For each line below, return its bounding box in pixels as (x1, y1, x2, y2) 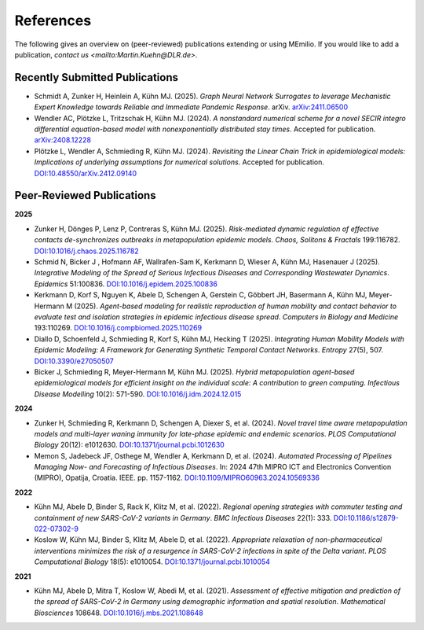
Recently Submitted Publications (14, 71, 178, 84)
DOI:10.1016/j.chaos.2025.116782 (34, 246, 139, 256)
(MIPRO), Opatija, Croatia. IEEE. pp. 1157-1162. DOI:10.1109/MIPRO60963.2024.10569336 (34, 473, 320, 483)
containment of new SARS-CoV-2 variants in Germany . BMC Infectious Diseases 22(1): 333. (34, 513, 332, 522)
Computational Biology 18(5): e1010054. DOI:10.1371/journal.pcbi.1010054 (34, 557, 271, 566)
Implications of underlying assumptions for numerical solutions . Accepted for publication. (34, 157, 325, 167)
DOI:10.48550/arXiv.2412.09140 (34, 168, 137, 178)
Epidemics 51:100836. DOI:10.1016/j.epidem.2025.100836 (34, 279, 218, 289)
